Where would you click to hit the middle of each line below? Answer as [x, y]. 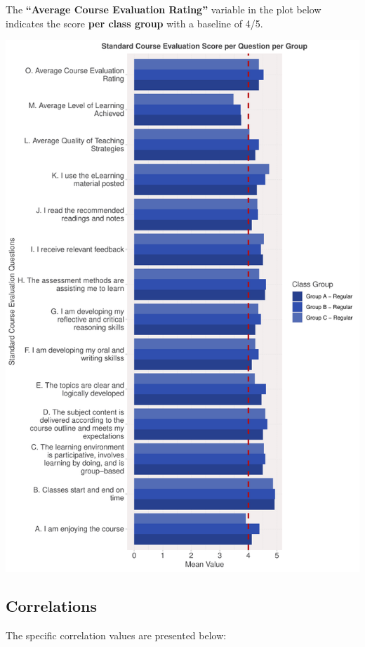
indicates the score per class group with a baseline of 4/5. [134, 23]
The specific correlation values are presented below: [116, 635]
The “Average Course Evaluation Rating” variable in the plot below [164, 9]
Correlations [52, 605]
